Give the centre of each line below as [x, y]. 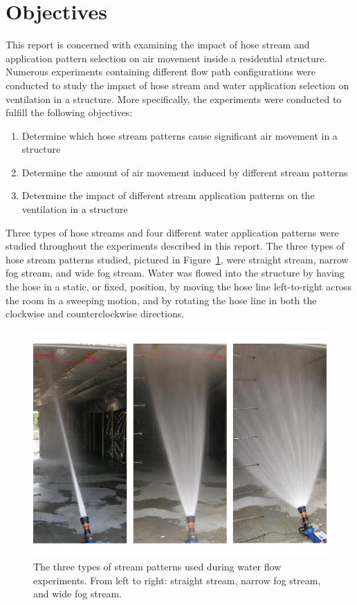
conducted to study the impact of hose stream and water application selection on [177, 85]
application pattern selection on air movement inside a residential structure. [166, 58]
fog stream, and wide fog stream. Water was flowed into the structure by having [175, 273]
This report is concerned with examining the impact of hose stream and [158, 45]
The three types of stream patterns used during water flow [157, 566]
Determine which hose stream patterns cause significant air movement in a [180, 135]
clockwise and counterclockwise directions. [95, 314]
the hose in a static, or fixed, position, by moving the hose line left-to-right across [178, 287]
